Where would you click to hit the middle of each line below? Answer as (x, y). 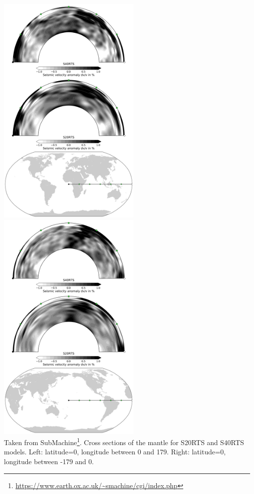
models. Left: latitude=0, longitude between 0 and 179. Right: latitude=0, (115, 452)
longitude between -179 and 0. (49, 461)
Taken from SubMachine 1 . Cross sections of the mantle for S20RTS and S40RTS (124, 441)
